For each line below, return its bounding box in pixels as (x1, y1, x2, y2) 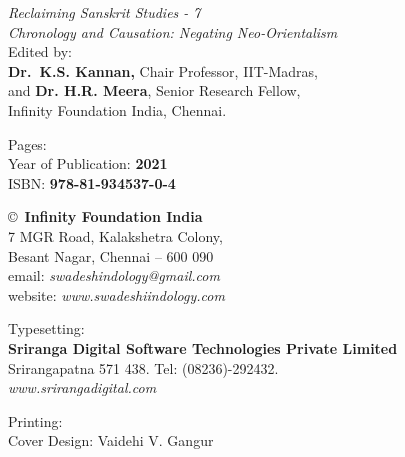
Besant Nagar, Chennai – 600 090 (8, 245, 214, 266)
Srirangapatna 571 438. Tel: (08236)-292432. (8, 357, 279, 378)
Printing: (8, 410, 63, 431)
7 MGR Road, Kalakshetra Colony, (8, 225, 223, 246)
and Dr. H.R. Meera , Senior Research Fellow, (8, 80, 301, 101)
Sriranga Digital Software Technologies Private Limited (8, 337, 398, 358)
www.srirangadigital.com (8, 377, 157, 398)
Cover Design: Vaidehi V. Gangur (8, 430, 214, 451)
